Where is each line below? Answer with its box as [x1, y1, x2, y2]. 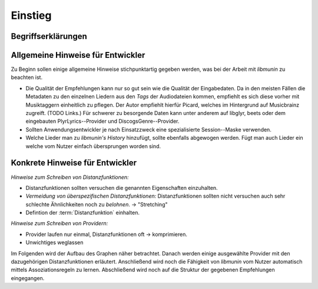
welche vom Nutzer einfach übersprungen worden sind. [25, 142, 161, 150]
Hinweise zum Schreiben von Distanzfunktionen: [11, 173, 129, 180]
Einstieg [11, 9, 52, 22]
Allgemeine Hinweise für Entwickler [11, 50, 145, 60]
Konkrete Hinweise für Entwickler [11, 158, 137, 168]
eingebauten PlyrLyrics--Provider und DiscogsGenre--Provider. [25, 118, 180, 125]
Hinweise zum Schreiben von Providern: [11, 220, 108, 227]
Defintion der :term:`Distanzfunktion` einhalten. [25, 209, 140, 216]
